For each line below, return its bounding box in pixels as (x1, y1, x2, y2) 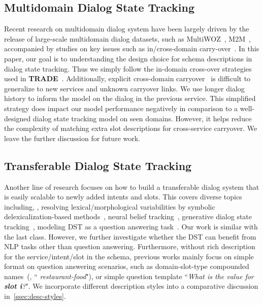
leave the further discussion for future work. (4, 132, 141, 143)
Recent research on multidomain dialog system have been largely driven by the (4, 23, 249, 34)
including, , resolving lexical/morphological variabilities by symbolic (4, 201, 215, 212)
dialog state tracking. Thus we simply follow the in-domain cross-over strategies (4, 63, 252, 74)
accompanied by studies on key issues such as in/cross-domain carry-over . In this (4, 43, 259, 54)
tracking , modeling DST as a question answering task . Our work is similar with (4, 221, 258, 231)
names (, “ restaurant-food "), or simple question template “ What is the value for (4, 270, 254, 281)
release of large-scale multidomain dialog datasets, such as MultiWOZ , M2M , (4, 33, 251, 44)
